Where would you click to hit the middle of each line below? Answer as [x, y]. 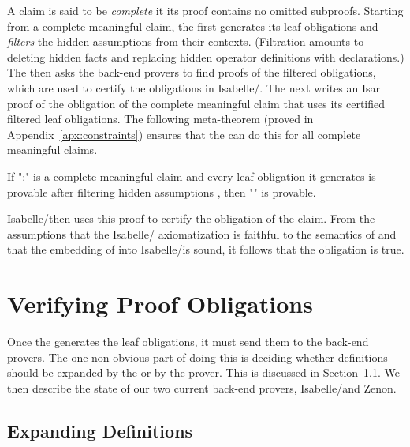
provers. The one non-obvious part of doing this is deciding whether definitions [198, 357]
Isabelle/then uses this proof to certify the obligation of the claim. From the [191, 218]
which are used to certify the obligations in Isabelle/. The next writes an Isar [194, 87]
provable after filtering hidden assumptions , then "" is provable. [162, 192]
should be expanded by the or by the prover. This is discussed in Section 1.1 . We [203, 372]
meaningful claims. [52, 150]
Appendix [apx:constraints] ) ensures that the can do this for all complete [184, 134]
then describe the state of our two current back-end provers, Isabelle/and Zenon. [202, 387]
